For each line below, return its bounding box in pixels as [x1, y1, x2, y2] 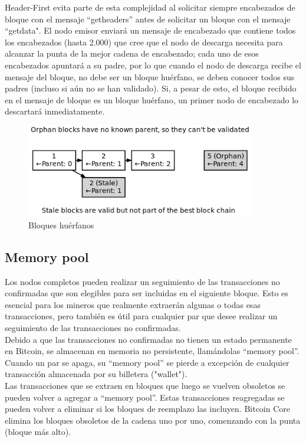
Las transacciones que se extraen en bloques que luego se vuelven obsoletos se [5, 379, 285, 391]
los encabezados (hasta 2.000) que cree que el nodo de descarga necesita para [5, 35, 283, 48]
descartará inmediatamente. [5, 105, 105, 117]
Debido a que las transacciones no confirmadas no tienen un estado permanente [5, 333, 292, 345]
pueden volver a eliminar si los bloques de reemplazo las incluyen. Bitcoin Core [5, 402, 291, 415]
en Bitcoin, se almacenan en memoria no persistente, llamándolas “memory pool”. [5, 345, 300, 357]
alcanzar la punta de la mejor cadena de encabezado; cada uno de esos [5, 47, 259, 60]
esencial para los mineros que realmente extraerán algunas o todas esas [5, 298, 261, 310]
